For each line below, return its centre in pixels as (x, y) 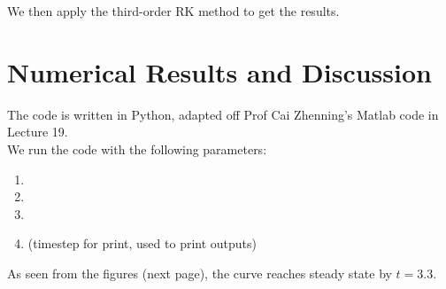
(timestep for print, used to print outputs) (142, 243)
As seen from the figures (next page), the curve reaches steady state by (200, 273)
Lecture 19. (38, 132)
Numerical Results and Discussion (219, 71)
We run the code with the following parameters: (137, 148)
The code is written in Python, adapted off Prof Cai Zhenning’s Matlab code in (223, 114)
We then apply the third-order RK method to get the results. (173, 11)
